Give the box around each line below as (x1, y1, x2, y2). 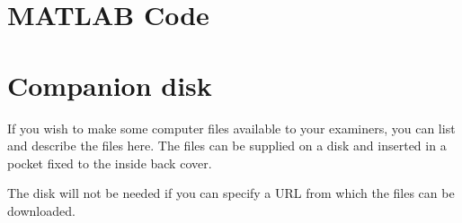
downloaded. (7, 201, 76, 219)
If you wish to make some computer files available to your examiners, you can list (7, 118, 456, 137)
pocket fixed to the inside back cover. (7, 153, 212, 172)
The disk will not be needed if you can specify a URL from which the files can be (7, 184, 455, 202)
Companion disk (7, 66, 212, 103)
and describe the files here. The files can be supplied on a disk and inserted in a (7, 136, 447, 155)
